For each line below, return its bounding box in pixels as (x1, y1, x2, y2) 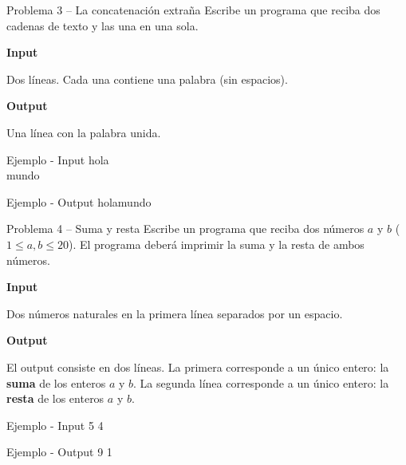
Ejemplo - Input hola (6, 151, 109, 167)
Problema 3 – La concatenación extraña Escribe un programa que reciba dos (6, 2, 380, 18)
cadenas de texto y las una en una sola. (6, 17, 199, 33)
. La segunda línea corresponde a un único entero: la (133, 374, 389, 391)
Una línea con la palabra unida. (6, 124, 161, 140)
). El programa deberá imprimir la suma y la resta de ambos (68, 235, 365, 252)
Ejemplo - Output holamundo (6, 193, 152, 210)
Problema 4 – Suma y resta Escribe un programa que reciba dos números (6, 220, 365, 237)
